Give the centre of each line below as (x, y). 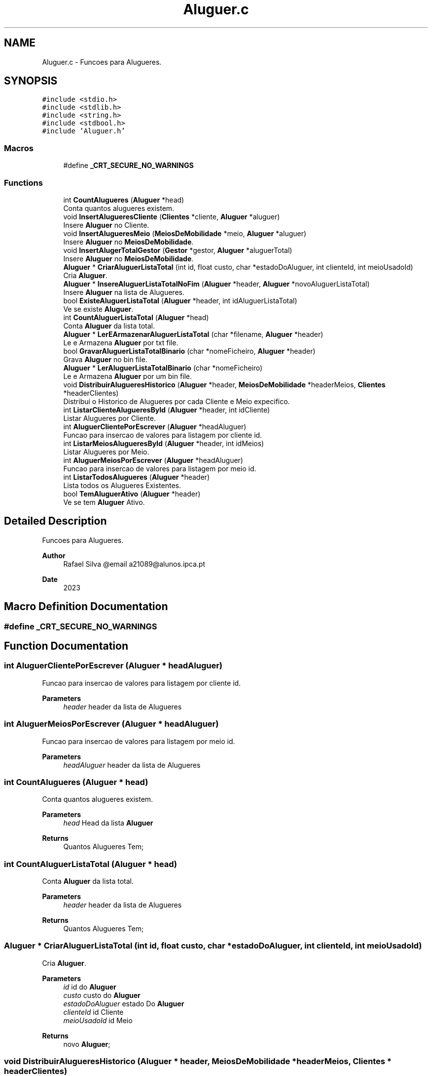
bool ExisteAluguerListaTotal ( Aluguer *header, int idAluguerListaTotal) (180, 300)
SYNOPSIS (31, 81)
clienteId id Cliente (93, 1012)
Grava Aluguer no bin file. (105, 359)
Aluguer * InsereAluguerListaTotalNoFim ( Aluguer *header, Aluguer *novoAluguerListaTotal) (216, 284)
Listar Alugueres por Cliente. (109, 418)
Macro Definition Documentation (86, 607)
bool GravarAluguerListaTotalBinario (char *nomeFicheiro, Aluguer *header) (189, 351)
